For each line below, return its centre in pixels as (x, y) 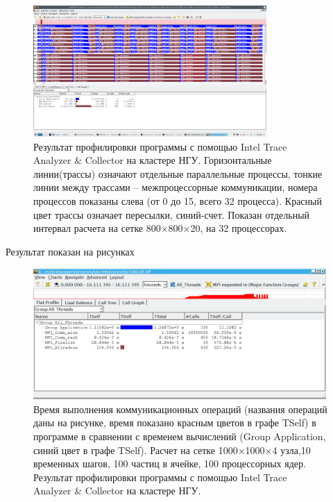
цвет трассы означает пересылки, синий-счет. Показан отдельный (172, 214)
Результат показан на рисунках (70, 251)
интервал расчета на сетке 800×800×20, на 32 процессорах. (160, 228)
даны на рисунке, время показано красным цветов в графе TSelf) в (175, 422)
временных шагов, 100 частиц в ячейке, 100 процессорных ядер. (170, 463)
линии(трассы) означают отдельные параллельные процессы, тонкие (178, 173)
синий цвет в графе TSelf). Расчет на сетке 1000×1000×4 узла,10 (172, 450)
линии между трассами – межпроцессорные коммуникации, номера (176, 187)
